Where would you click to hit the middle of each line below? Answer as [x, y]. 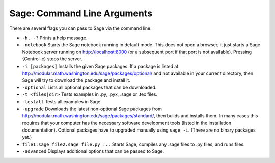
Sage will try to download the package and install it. [76, 80]
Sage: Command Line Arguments [81, 13]
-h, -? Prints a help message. [55, 38]
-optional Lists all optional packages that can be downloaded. [89, 87]
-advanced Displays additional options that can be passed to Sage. [93, 151]
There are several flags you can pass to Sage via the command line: [81, 28]
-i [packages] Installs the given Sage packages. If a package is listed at [100, 66]
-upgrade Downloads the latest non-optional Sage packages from [92, 109]
